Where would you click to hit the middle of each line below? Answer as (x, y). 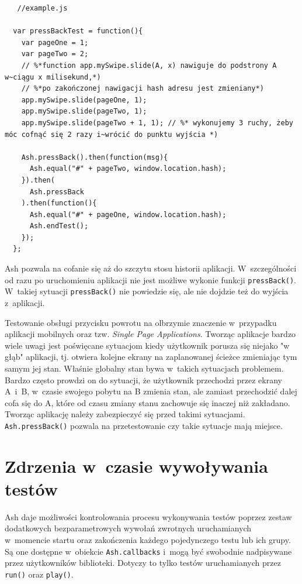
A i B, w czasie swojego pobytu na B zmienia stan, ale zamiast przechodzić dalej (151, 391)
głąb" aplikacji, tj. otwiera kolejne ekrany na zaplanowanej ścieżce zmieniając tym (151, 357)
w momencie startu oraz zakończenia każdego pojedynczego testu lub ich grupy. (148, 540)
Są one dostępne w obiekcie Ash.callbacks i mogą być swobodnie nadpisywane (148, 551)
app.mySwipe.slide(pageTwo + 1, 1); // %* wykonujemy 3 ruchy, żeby (157, 123)
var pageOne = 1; (55, 42)
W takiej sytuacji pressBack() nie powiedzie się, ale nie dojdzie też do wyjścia (147, 291)
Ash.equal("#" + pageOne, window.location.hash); (128, 214)
